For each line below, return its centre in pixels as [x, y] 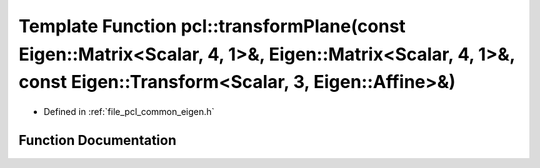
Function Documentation [97, 140]
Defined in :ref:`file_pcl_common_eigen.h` [129, 112]
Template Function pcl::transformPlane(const [212, 26]
